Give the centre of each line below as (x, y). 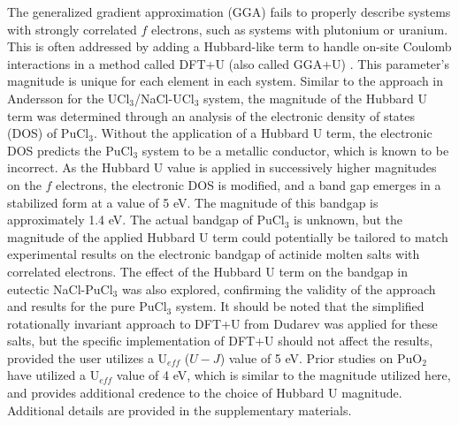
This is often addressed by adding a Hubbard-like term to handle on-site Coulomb (229, 46)
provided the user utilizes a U (88, 357)
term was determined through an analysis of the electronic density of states (211, 115)
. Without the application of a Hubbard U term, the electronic (263, 133)
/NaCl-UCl (164, 98)
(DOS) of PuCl (48, 133)
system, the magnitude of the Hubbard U (315, 98)
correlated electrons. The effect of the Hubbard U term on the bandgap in (207, 271)
